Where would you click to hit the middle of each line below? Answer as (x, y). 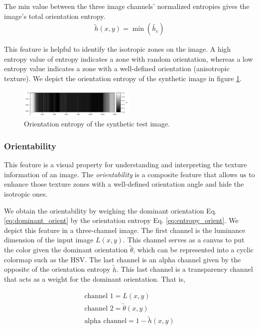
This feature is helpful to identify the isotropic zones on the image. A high (118, 49)
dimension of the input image (49, 240)
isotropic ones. (26, 193)
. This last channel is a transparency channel (185, 269)
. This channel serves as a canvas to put (184, 240)
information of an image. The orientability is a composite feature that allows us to (129, 174)
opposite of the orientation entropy (57, 269)
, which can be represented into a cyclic (194, 250)
